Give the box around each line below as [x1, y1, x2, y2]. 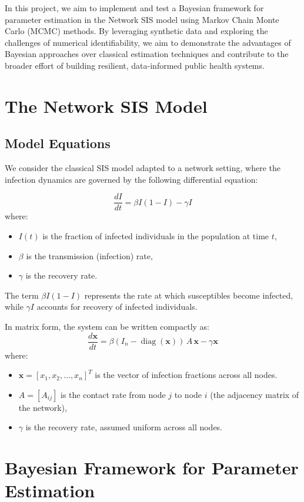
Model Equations [5, 134, 111, 152]
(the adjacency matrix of [210, 388, 299, 400]
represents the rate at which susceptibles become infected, [84, 289, 293, 301]
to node [174, 388, 202, 400]
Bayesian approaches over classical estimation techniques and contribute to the [5, 48, 289, 60]
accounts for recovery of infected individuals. [36, 300, 198, 313]
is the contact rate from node [60, 388, 166, 400]
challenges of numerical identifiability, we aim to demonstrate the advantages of [5, 36, 291, 48]
